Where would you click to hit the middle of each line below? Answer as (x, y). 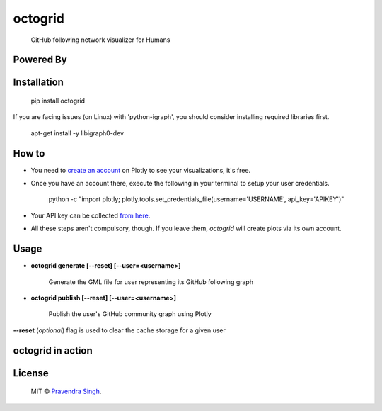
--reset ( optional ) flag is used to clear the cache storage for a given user (119, 330)
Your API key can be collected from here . (91, 215)
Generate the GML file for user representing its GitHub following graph (151, 282)
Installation (38, 83)
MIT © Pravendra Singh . (66, 392)
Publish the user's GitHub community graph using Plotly (130, 314)
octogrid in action (53, 350)
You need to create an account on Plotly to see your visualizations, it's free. (141, 170)
